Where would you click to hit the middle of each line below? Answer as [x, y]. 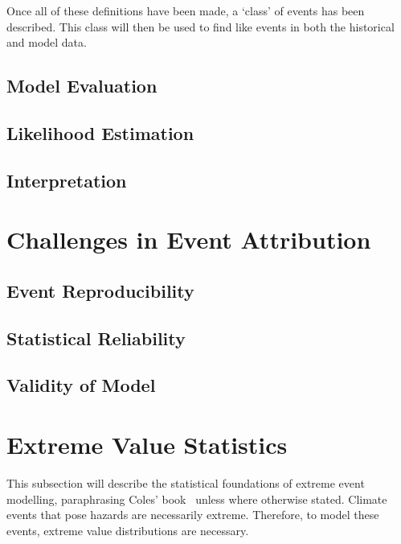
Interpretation [67, 180]
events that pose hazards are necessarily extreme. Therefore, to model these [193, 515]
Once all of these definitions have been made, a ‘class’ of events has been [186, 10]
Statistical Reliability [96, 338]
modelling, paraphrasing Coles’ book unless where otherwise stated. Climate [197, 499]
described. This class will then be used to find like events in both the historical [200, 26]
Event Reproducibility [100, 290]
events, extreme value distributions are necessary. [128, 530]
